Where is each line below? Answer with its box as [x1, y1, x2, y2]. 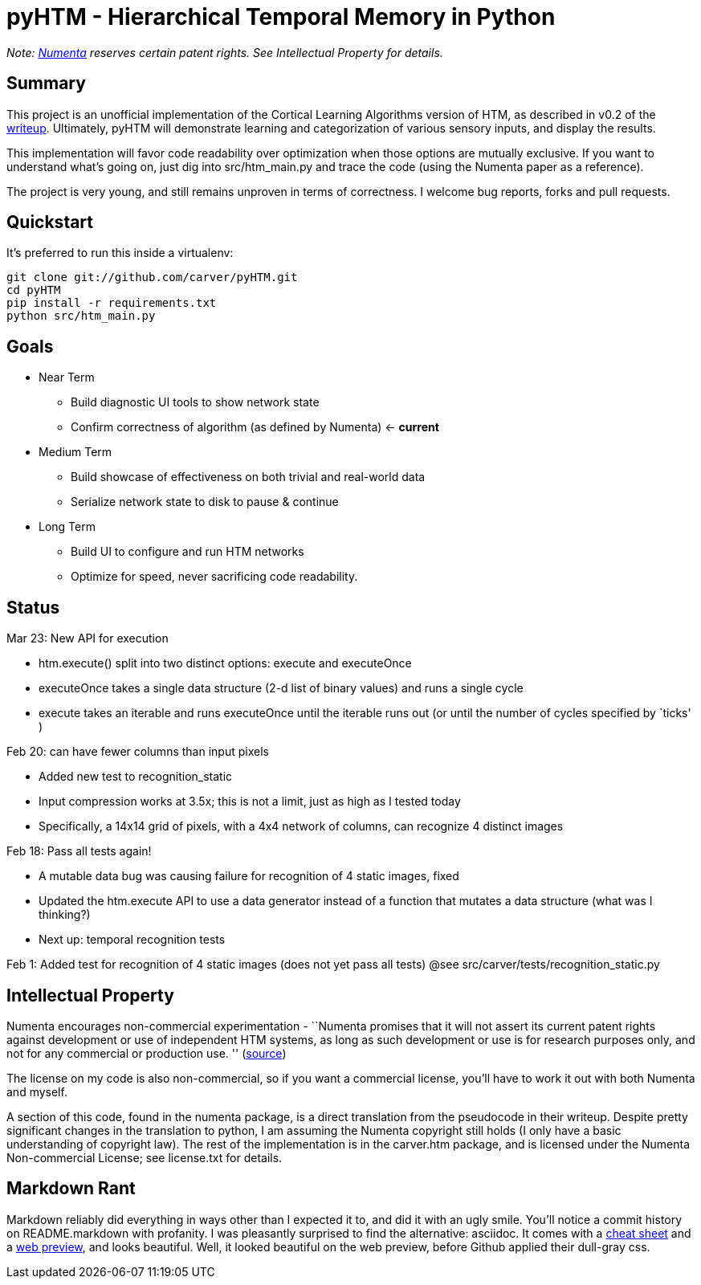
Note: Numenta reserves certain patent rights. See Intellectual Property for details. [6, 45, 443, 59]
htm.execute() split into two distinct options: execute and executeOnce [39, 656, 412, 671]
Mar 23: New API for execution [6, 631, 169, 646]
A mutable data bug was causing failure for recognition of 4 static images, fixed [39, 869, 459, 883]
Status [6, 597, 60, 618]
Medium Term [39, 445, 112, 459]
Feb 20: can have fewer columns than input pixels [6, 744, 269, 759]
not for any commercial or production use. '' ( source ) [6, 1046, 287, 1060]
